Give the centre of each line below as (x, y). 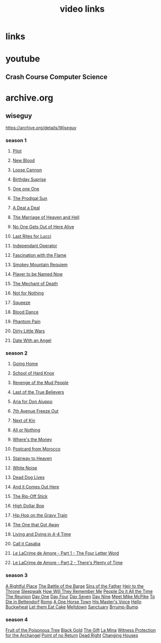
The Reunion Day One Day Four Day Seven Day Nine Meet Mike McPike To (80, 596)
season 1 (16, 140)
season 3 (17, 576)
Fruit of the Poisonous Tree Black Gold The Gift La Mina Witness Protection (81, 630)
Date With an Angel (32, 340)
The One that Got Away (36, 525)
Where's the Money (32, 440)
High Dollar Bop (28, 506)
